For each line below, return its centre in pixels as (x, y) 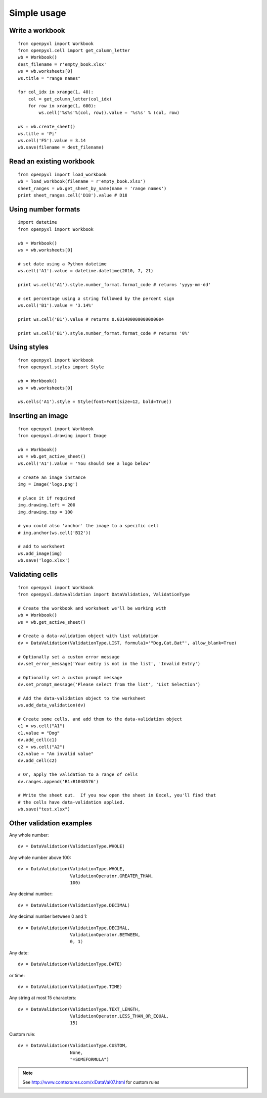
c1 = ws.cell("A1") (42, 726)
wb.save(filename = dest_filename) (61, 148)
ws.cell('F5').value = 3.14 (52, 141)
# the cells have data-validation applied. (71, 802)
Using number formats (44, 209)
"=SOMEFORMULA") (90, 1060)
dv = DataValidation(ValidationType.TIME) (70, 987)
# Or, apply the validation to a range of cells (78, 774)
